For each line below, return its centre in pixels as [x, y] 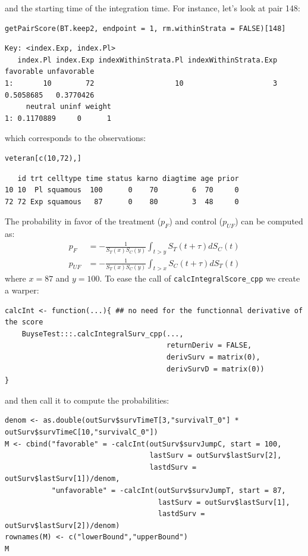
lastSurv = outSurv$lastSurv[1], [224, 502]
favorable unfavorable [50, 72]
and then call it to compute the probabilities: [87, 400]
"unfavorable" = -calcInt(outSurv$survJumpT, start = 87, [169, 490]
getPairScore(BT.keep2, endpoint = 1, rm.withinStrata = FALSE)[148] [145, 28]
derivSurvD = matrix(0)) [216, 369]
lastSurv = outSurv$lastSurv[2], [216, 456]
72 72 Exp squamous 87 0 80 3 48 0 [122, 202]
